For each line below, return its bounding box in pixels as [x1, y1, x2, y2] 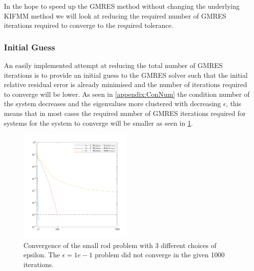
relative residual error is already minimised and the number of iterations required [4, 79, 247, 90]
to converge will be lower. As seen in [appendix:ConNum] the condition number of [4, 89, 250, 99]
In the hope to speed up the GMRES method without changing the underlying [4, 1, 240, 11]
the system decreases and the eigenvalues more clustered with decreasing [4, 98, 221, 109]
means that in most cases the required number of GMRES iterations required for [4, 108, 246, 118]
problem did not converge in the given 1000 [95, 249, 225, 260]
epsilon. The [23, 249, 60, 260]
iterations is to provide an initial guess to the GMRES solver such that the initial [4, 69, 248, 80]
